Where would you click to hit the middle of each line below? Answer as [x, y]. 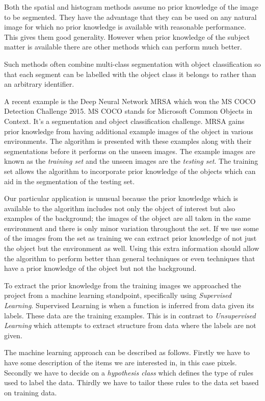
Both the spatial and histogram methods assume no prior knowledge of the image [131, 7]
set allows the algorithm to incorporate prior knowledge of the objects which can [130, 171]
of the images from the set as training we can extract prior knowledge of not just [130, 238]
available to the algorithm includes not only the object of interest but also [120, 208]
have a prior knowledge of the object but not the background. [100, 268]
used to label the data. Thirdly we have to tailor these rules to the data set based [131, 382]
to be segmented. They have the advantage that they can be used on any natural [130, 17]
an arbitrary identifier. [39, 84]
